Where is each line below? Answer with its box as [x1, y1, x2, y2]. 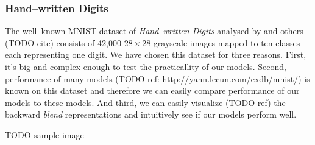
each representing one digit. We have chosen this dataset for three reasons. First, [5, 48, 306, 61]
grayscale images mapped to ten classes [153, 36, 300, 49]
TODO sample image [5, 128, 84, 141]
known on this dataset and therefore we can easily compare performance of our [5, 84, 300, 97]
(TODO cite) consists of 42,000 [5, 36, 121, 49]
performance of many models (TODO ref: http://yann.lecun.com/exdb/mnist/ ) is [5, 72, 310, 85]
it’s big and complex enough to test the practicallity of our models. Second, [5, 60, 286, 72]
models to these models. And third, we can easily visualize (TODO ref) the [5, 96, 286, 108]
